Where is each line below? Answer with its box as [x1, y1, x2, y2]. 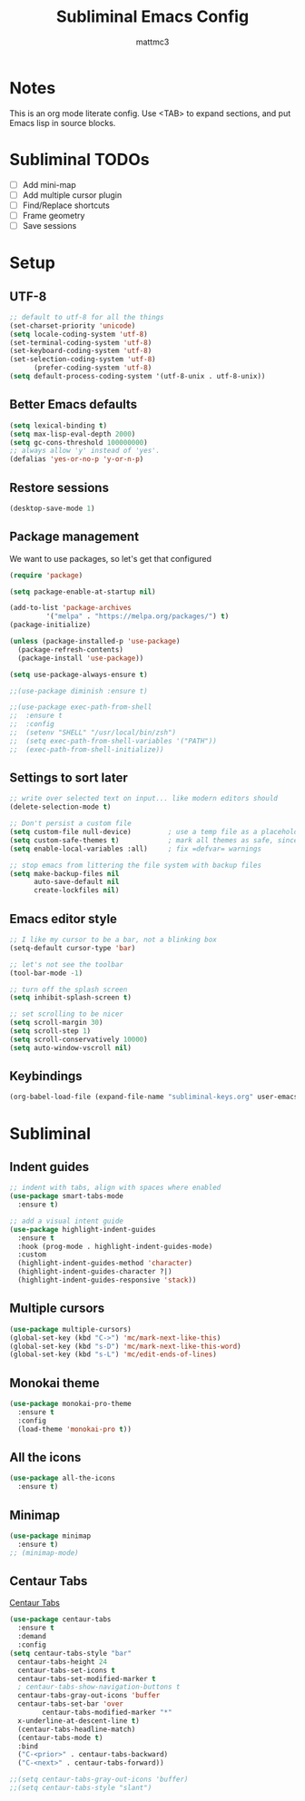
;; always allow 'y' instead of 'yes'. [9, 447, 161, 456]
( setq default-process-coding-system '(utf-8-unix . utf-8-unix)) [9, 372, 266, 381]
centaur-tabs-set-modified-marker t [17, 1674, 156, 1683]
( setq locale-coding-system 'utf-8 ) [9, 330, 148, 339]
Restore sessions [9, 479, 109, 496]
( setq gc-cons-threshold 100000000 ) [9, 438, 148, 447]
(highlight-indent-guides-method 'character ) [17, 1259, 193, 1268]
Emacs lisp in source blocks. [9, 117, 116, 128]
